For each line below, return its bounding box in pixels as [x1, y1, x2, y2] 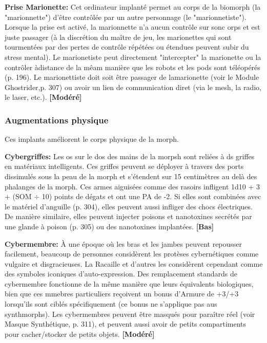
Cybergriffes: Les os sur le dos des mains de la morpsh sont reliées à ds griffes [5, 151, 255, 161]
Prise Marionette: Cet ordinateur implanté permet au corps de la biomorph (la [5, 2, 261, 12]
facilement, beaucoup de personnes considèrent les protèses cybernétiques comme [5, 248, 259, 259]
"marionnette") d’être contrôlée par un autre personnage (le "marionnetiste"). [5, 11, 247, 22]
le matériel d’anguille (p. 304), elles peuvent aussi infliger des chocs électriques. [5, 201, 253, 211]
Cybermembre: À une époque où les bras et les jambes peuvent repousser [5, 238, 242, 249]
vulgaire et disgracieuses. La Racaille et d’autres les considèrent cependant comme [5, 258, 263, 269]
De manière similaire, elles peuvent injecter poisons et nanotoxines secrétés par [5, 211, 252, 222]
